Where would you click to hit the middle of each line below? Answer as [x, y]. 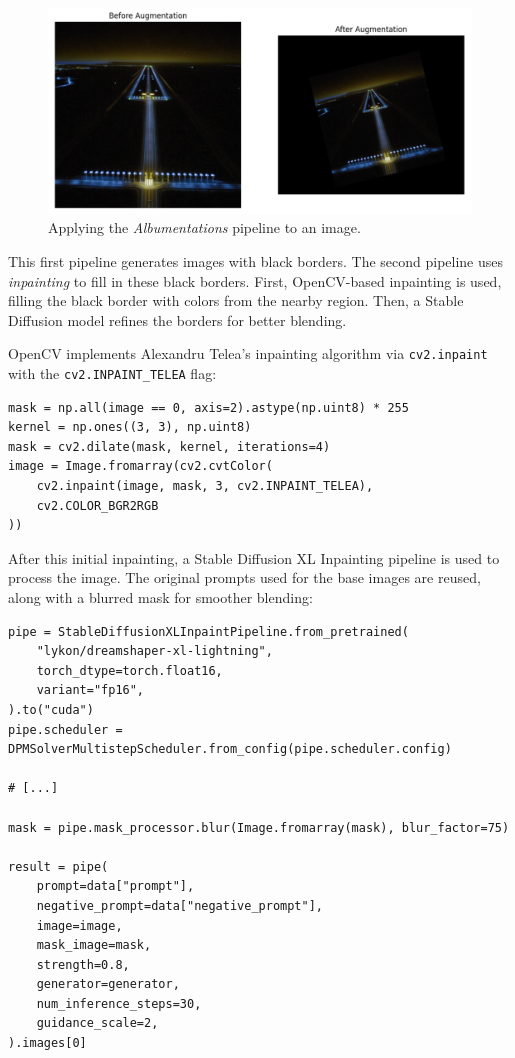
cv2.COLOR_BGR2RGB [97, 505]
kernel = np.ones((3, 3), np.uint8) [130, 427]
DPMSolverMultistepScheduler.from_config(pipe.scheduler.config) [230, 749]
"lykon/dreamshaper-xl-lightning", [154, 651]
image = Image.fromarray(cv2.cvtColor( [140, 466]
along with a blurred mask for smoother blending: [160, 597]
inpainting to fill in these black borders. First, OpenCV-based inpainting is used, [255, 280]
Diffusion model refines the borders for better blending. [177, 319]
